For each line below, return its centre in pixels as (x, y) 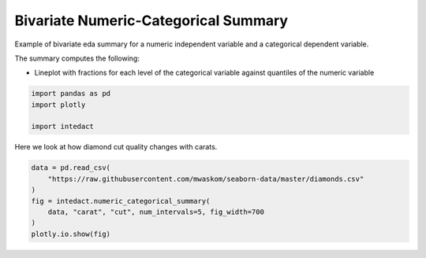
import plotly (58, 105)
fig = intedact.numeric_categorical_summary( (121, 201)
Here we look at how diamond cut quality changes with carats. (116, 147)
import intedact (63, 127)
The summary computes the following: (77, 58)
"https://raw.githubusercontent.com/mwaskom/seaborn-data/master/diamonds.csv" (206, 179)
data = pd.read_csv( (71, 168)
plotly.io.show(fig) (71, 234)
